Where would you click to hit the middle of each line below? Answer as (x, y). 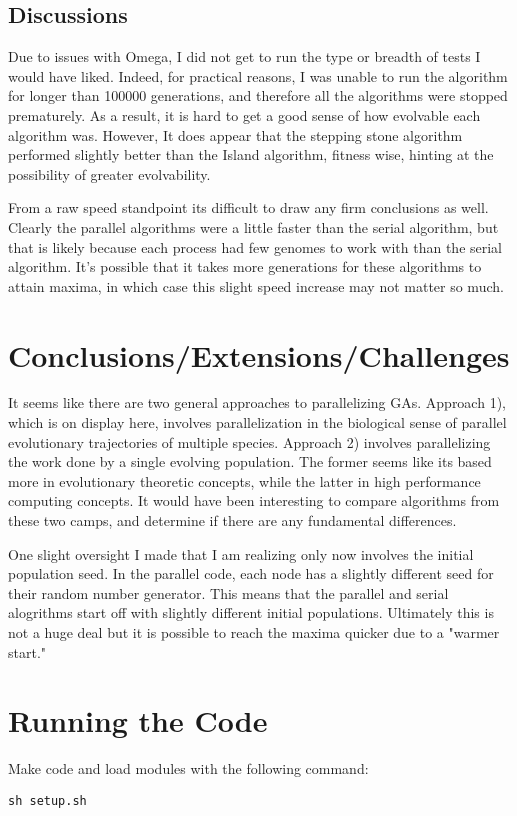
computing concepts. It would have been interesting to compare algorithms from (254, 500)
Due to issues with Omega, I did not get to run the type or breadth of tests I (244, 56)
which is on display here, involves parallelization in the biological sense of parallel (257, 422)
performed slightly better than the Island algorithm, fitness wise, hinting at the (251, 154)
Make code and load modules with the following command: (188, 768)
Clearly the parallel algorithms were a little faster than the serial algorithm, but (253, 226)
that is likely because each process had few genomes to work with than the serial (255, 246)
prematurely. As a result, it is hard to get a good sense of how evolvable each (244, 114)
